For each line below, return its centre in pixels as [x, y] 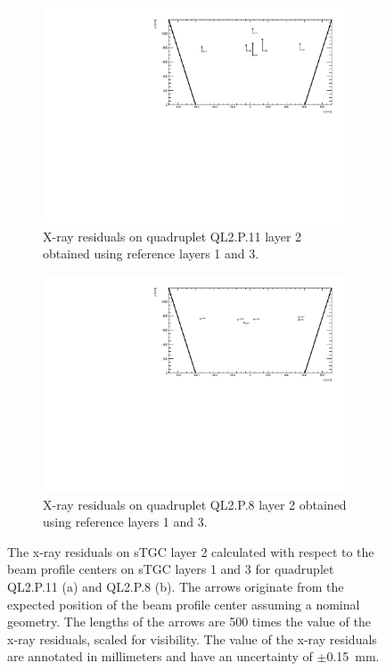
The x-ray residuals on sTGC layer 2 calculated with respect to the [191, 551]
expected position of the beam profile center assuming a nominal [184, 604]
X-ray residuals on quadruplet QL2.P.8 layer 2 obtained [195, 504]
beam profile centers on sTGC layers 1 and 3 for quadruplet [171, 569]
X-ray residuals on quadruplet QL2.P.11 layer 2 [172, 236]
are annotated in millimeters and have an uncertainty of [160, 656]
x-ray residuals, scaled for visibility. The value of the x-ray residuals [192, 638]
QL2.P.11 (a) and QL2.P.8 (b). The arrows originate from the [176, 586]
